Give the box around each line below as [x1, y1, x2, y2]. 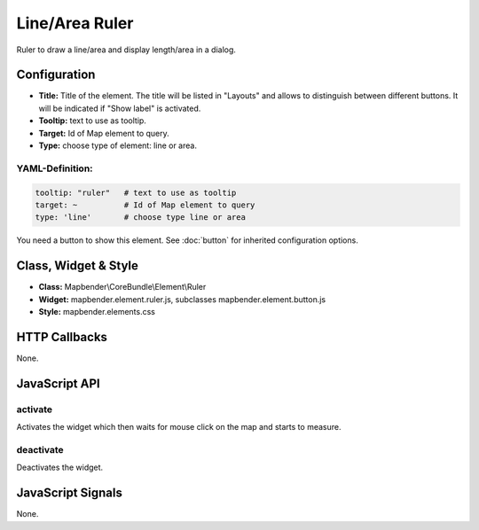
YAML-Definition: [16, 162, 93, 175]
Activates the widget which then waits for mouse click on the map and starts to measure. [16, 422, 342, 433]
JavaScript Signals [16, 486, 123, 501]
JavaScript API [16, 376, 101, 391]
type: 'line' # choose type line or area [35, 213, 246, 222]
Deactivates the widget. [16, 462, 104, 473]
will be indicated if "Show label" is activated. [38, 103, 201, 113]
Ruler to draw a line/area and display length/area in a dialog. [16, 44, 237, 55]
